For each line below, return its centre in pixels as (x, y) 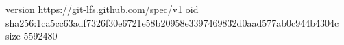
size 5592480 (32, 36)
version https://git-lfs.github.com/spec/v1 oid (102, 9)
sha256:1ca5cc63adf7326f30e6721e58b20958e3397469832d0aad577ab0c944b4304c (172, 22)
